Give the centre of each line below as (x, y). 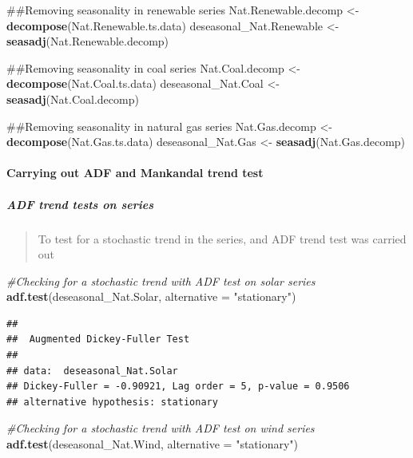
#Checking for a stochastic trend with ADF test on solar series (161, 280)
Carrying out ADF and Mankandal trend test (135, 173)
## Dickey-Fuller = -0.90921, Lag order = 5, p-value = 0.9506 (178, 387)
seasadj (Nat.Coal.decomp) (73, 99)
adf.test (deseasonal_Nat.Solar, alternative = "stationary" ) (151, 296)
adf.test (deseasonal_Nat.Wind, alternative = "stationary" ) (153, 444)
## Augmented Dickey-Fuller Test (98, 340)
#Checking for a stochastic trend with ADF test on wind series (161, 428)
